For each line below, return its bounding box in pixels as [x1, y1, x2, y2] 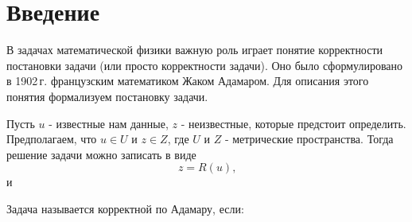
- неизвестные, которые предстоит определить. [181, 115, 406, 131]
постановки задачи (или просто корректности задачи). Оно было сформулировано [6, 56, 403, 73]
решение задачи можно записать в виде [6, 146, 196, 162]
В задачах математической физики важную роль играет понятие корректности [6, 41, 383, 58]
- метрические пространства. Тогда [224, 130, 394, 147]
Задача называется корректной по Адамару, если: [6, 200, 244, 216]
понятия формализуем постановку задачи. [6, 88, 208, 104]
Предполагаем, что [6, 130, 97, 147]
